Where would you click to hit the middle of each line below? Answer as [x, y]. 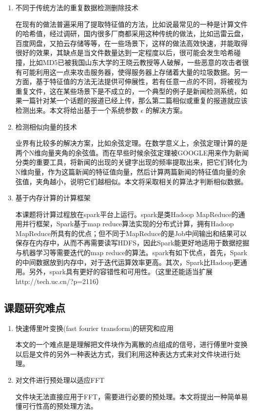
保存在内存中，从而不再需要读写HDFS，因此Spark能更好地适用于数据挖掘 [132, 243]
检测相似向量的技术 [46, 126]
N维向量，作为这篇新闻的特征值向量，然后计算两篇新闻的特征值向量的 [127, 171]
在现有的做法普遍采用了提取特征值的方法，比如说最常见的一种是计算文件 [131, 24]
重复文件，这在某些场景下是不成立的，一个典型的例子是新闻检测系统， [128, 91]
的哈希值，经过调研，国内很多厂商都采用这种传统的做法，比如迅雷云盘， [131, 33]
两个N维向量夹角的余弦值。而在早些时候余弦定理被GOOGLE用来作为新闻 [132, 152]
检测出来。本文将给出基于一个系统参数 [77, 110]
